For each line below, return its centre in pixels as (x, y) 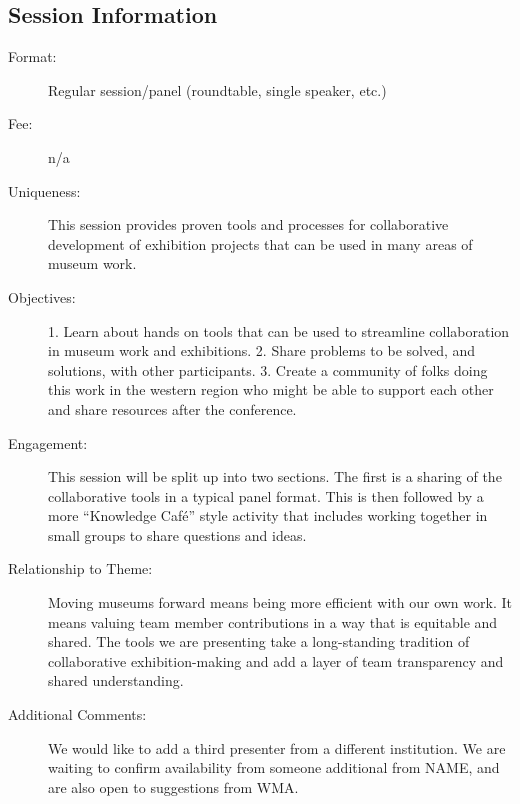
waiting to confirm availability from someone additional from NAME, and (274, 767)
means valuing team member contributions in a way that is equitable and (273, 621)
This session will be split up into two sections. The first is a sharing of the (275, 476)
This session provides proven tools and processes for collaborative (248, 224)
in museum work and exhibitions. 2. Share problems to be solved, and (262, 350)
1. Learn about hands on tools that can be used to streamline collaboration (279, 330)
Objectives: (42, 296)
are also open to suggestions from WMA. (173, 786)
